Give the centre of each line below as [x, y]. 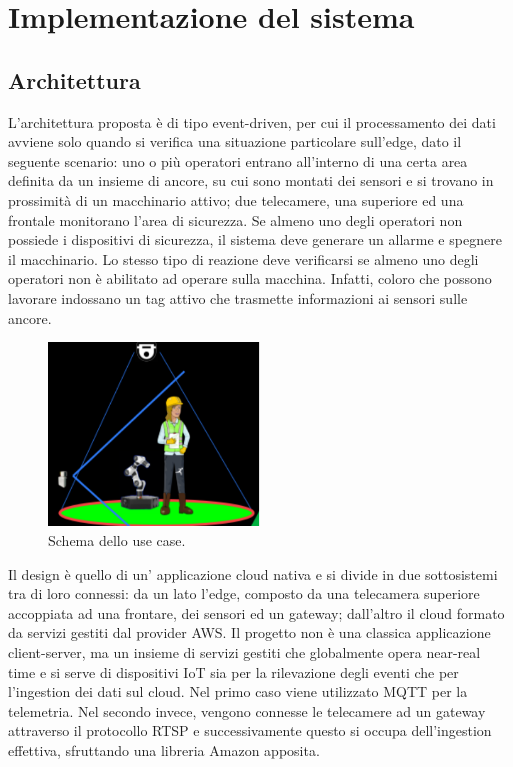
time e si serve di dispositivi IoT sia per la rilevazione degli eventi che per [233, 671]
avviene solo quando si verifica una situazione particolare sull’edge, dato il [235, 141]
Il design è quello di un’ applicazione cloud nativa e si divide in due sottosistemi [253, 573]
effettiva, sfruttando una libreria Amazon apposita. [164, 749]
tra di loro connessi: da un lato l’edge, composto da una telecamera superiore [244, 593]
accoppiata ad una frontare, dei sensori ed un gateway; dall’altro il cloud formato [256, 612]
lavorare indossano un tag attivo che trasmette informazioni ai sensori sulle [238, 297]
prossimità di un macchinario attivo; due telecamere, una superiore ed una [236, 199]
